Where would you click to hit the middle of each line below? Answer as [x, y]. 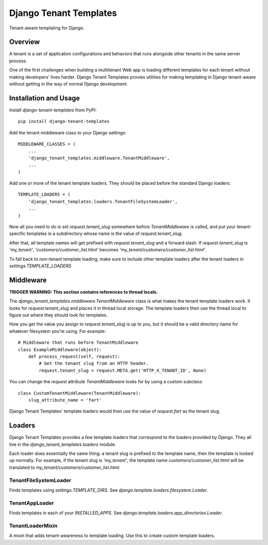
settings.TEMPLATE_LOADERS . [41, 266]
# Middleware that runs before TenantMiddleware [78, 343]
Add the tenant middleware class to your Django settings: [68, 132]
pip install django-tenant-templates [64, 121]
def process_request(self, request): [74, 356]
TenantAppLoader [32, 503]
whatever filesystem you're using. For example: [58, 331]
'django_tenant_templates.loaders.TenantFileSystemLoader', [103, 201]
